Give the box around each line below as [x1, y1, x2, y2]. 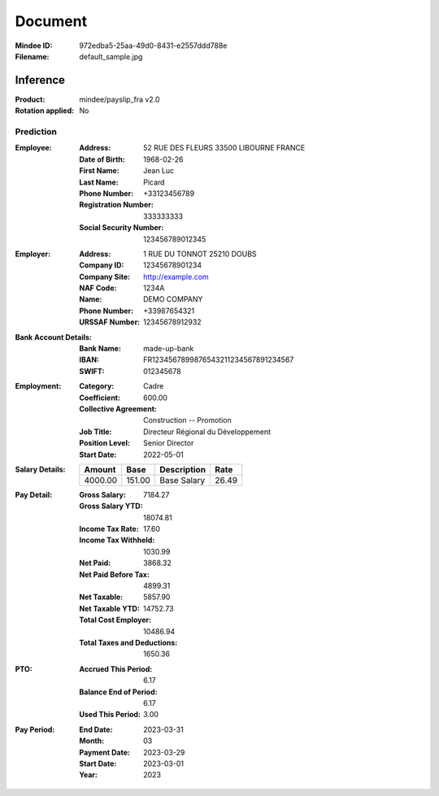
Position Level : [79, 438, 130, 448]
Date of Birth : [79, 154, 125, 164]
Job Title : [79, 427, 113, 437]
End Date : [79, 724, 113, 734]
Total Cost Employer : [79, 615, 152, 625]
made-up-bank [143, 344, 194, 354]
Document [15, 12, 88, 30]
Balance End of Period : [79, 687, 158, 697]
